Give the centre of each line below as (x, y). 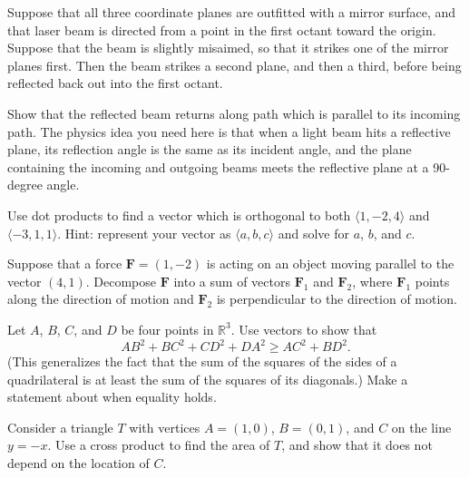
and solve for (313, 233)
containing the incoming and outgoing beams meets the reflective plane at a (218, 166)
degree (25, 185)
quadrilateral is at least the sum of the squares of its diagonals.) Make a (208, 379)
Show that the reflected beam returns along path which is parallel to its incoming (234, 113)
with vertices (165, 427)
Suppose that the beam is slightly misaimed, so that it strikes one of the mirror (228, 48)
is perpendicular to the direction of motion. (337, 299)
